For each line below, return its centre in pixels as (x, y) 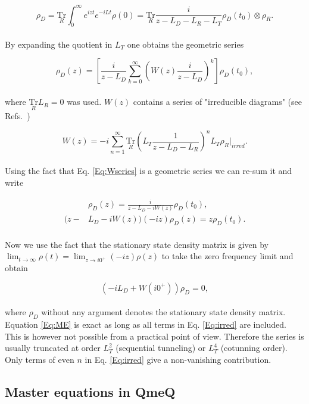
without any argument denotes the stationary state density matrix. (163, 312)
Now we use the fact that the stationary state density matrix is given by (137, 244)
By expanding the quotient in (59, 44)
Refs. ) (18, 116)
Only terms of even (40, 359)
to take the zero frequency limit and (227, 256)
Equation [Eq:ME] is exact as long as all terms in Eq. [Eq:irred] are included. (146, 324)
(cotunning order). (254, 348)
